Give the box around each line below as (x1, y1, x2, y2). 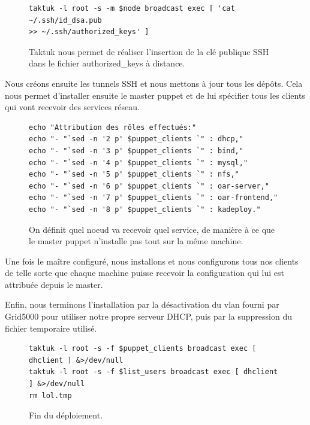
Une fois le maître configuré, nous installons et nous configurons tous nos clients (5, 254, 299, 267)
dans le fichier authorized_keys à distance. (29, 57, 185, 69)
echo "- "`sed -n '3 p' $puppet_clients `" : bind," (29, 146, 243, 155)
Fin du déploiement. (29, 409, 103, 421)
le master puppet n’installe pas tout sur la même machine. (29, 235, 243, 247)
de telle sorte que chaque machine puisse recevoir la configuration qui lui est (5, 266, 284, 279)
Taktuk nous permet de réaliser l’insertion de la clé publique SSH (29, 45, 269, 57)
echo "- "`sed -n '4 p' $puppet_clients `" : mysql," (29, 158, 248, 167)
